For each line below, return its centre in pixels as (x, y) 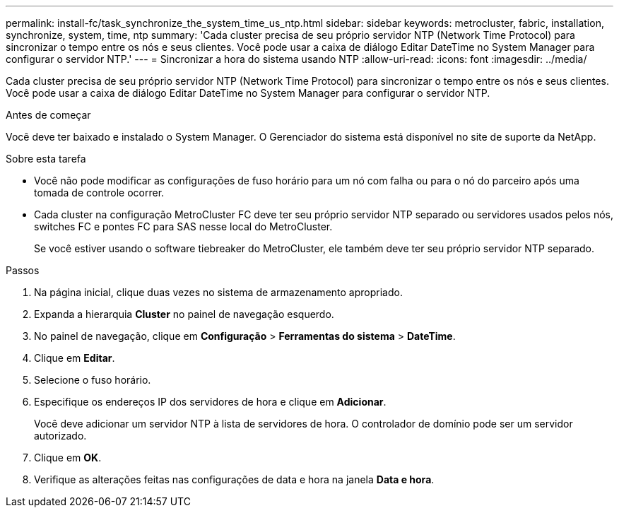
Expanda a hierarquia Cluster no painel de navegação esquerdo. (184, 314)
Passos (23, 270)
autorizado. (60, 436)
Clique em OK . (68, 458)
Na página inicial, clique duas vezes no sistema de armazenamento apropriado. (218, 292)
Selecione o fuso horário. (93, 380)
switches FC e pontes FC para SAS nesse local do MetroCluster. (183, 226)
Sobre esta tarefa (46, 159)
